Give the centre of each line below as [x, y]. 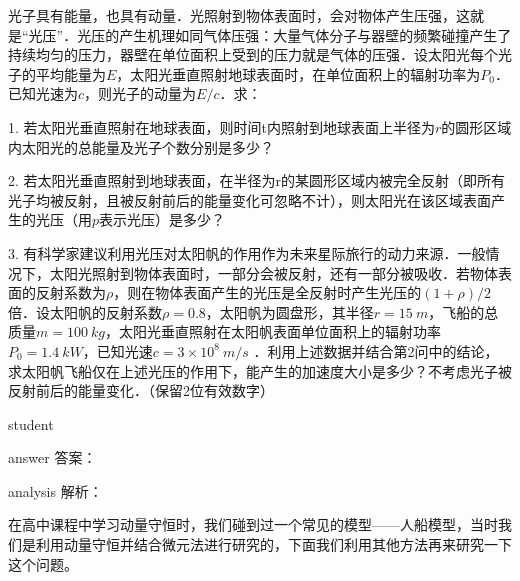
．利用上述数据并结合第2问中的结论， [376, 350]
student [31, 423]
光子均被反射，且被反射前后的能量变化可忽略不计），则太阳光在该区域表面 [249, 199]
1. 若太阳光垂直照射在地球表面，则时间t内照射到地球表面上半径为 [221, 126]
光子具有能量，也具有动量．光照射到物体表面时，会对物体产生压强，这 [239, 15]
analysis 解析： [55, 490]
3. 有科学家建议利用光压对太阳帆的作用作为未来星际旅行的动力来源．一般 [247, 252]
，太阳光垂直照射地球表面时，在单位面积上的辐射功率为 [298, 73]
